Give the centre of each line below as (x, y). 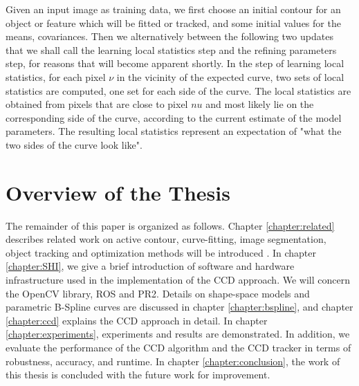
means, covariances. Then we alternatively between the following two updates (169, 36)
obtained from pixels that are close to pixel (97, 104)
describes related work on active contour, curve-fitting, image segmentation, (166, 239)
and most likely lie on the (260, 104)
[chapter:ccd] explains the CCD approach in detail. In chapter (137, 320)
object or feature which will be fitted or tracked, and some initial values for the (173, 22)
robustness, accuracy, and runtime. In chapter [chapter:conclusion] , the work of (173, 361)
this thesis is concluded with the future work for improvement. (138, 375)
